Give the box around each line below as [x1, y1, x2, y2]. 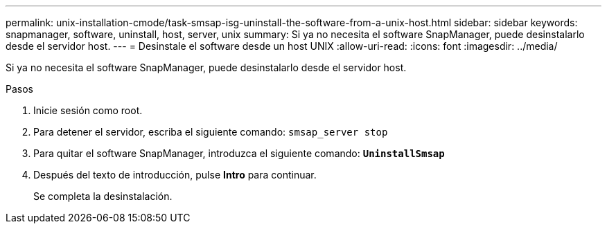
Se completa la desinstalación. [33, 190, 173, 202]
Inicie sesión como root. [33, 104, 143, 116]
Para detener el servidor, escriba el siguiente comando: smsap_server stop [33, 126, 388, 138]
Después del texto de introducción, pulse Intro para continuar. [33, 169, 317, 181]
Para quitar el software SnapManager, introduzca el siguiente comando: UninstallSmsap [33, 147, 445, 159]
